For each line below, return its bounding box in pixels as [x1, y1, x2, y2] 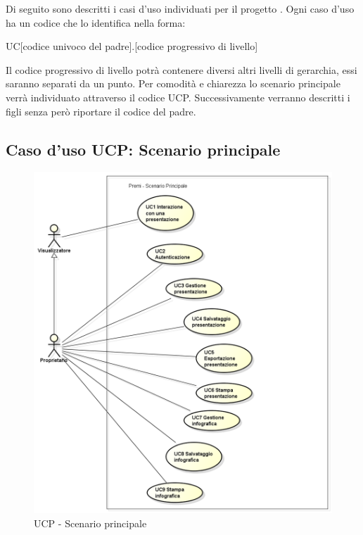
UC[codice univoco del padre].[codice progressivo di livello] [6, 39, 258, 53]
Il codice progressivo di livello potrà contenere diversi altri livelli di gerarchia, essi [6, 62, 357, 77]
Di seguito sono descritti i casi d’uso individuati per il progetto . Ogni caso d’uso [6, 1, 355, 15]
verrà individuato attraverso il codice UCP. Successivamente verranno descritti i [6, 89, 350, 104]
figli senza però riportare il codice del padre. [6, 103, 196, 118]
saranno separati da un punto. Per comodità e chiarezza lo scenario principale [6, 76, 340, 91]
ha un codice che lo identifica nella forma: [6, 15, 186, 30]
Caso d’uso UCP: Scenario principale [6, 138, 281, 160]
